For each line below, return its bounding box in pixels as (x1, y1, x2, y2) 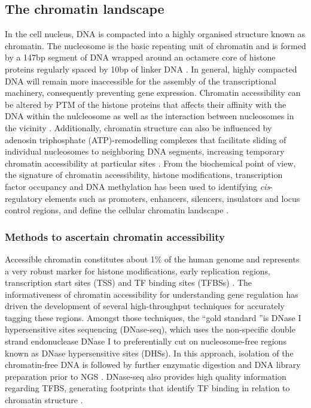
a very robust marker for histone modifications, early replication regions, (5, 264, 270, 277)
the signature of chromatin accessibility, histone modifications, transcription (5, 168, 283, 181)
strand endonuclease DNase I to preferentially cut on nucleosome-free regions (5, 335, 286, 347)
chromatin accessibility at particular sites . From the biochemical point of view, (5, 156, 296, 169)
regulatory (5, 192, 42, 204)
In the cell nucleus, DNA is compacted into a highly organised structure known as (5, 28, 305, 40)
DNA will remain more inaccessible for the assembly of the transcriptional (5, 74, 276, 87)
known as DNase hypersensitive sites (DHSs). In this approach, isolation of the (5, 346, 294, 359)
